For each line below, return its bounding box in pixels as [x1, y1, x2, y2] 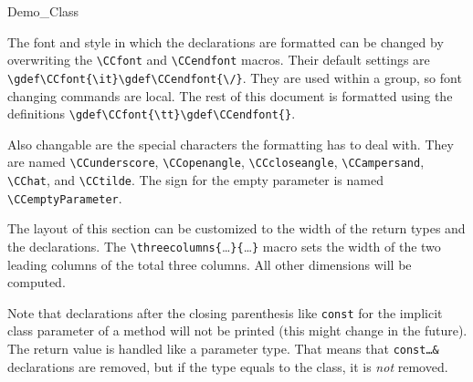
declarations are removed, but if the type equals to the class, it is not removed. [7, 356, 448, 376]
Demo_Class [7, 2, 79, 20]
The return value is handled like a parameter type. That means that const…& [7, 339, 439, 357]
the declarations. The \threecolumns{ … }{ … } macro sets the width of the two [7, 236, 441, 255]
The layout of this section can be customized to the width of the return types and [7, 219, 466, 238]
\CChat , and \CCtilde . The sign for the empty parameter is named [7, 170, 384, 189]
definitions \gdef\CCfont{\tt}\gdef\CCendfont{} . [7, 104, 296, 123]
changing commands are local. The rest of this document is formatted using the [7, 86, 453, 105]
